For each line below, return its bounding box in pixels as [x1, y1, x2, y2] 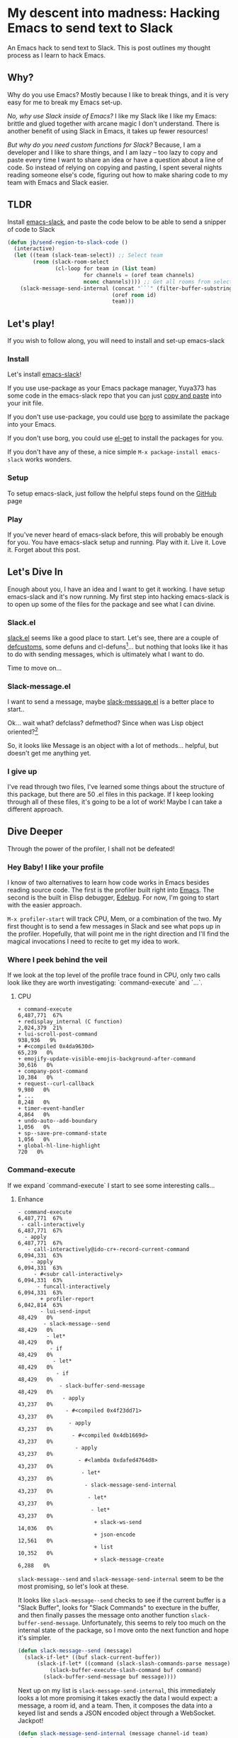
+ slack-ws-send [93, 1518, 142, 1525]
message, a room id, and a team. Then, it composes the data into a [17, 1701, 212, 1710]
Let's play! [7, 318, 55, 330]
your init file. [7, 399, 44, 408]
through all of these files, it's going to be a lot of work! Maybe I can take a [7, 797, 222, 806]
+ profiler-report [40, 1295, 94, 1302]
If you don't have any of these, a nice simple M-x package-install [7, 448, 199, 456]
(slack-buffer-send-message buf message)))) [43, 1673, 177, 1681]
